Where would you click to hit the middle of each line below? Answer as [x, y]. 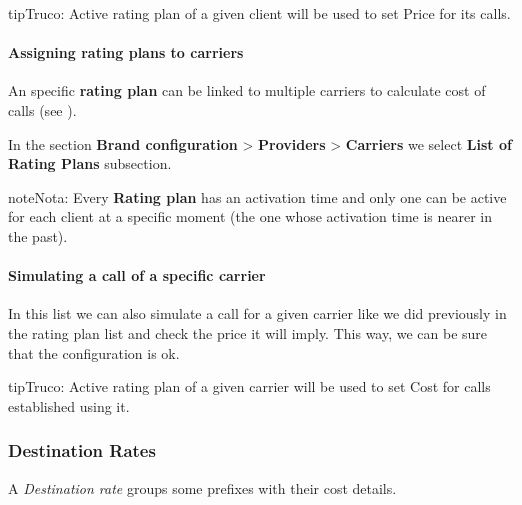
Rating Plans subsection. [90, 163]
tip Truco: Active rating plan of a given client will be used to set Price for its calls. [259, 13]
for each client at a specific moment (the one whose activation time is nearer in [250, 216]
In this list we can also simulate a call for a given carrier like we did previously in [257, 313]
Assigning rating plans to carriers [126, 52]
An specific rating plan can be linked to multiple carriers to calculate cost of [247, 90]
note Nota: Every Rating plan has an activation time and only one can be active [257, 196]
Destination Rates [82, 450]
